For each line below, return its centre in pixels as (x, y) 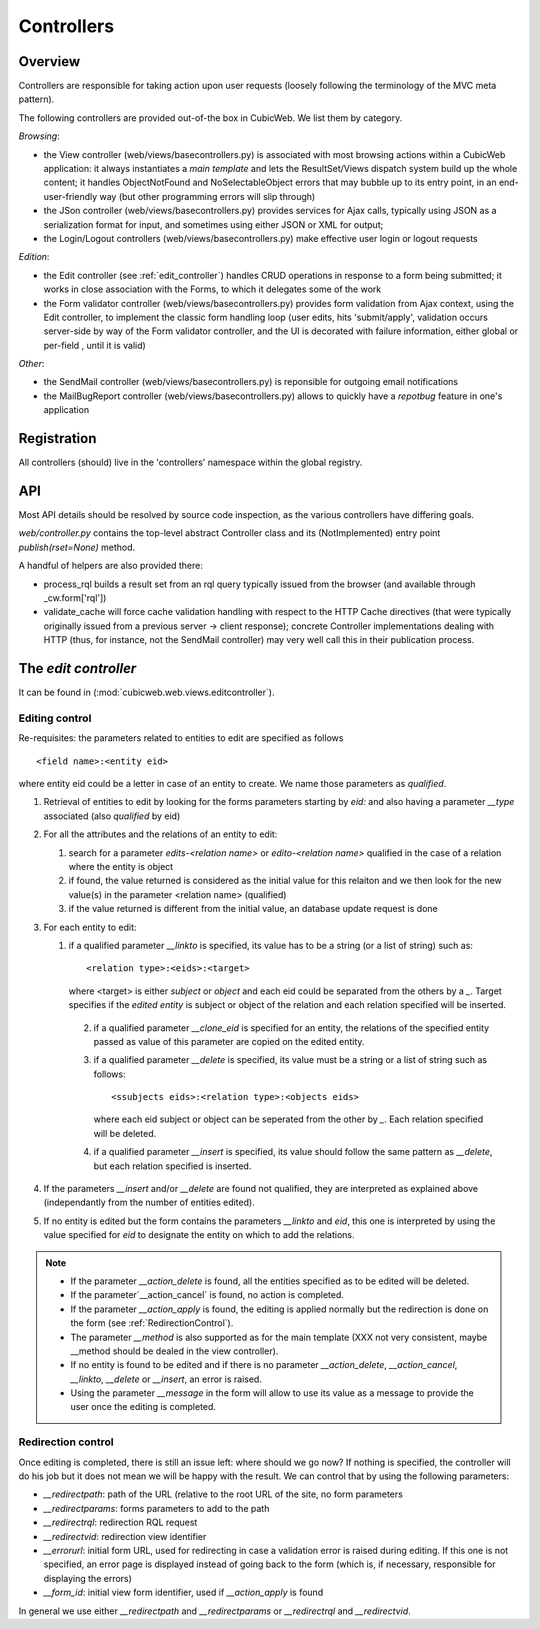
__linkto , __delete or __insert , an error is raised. (166, 1379)
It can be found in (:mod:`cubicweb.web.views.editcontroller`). (146, 692)
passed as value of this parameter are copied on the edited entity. (229, 1041)
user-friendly (70, 196)
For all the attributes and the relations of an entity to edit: (160, 834)
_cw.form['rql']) (75, 598)
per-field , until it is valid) (95, 345)
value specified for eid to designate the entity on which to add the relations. (199, 1235)
